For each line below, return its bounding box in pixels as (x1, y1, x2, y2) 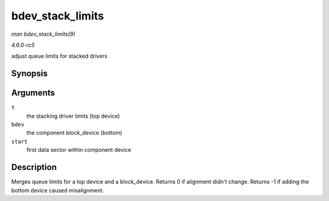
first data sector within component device (26, 146, 132, 154)
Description (11, 162, 57, 172)
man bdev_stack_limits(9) (11, 30, 76, 38)
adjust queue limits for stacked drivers (11, 52, 108, 60)
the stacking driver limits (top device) (26, 112, 120, 120)
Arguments (11, 88, 55, 98)
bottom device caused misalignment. (11, 186, 104, 194)
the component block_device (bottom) (26, 129, 122, 137)
